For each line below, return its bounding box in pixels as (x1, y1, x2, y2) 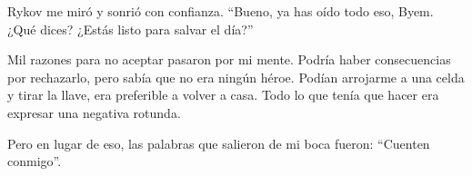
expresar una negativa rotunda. (7, 103, 181, 122)
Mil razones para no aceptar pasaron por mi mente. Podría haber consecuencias (7, 50, 451, 69)
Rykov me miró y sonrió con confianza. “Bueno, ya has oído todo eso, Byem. (7, 2, 434, 20)
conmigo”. (7, 152, 62, 171)
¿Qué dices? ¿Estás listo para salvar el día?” (7, 19, 254, 38)
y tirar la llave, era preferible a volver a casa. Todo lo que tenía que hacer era (7, 85, 439, 104)
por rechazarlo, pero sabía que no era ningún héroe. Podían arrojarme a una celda (7, 67, 465, 86)
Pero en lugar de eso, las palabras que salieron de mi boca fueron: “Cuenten (7, 133, 430, 152)
